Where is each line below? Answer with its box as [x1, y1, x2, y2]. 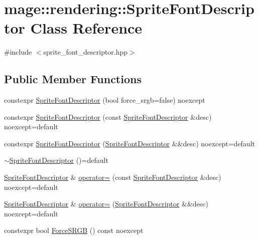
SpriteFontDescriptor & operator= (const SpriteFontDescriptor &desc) [4, 172, 221, 182]
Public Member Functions [4, 71, 142, 87]
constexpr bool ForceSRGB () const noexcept [4, 225, 144, 235]
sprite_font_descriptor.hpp [43, 47, 128, 57]
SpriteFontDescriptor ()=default [9, 155, 108, 165]
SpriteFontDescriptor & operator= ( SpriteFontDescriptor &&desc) [4, 198, 209, 209]
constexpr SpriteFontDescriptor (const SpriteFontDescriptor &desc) [4, 111, 212, 122]
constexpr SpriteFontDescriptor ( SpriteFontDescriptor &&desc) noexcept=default [4, 138, 255, 148]
